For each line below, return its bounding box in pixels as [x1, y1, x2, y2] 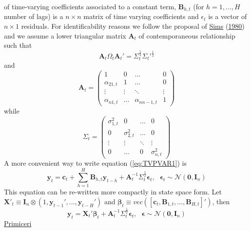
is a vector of [208, 11, 247, 21]
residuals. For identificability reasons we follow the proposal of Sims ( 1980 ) [21, 21, 245, 31]
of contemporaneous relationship [138, 30, 235, 40]
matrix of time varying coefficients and [83, 11, 199, 21]
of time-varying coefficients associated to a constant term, [4, 1, 176, 11]
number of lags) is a [4, 11, 63, 21]
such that [4, 40, 32, 50]
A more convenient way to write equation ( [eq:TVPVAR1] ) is [4, 158, 187, 168]
